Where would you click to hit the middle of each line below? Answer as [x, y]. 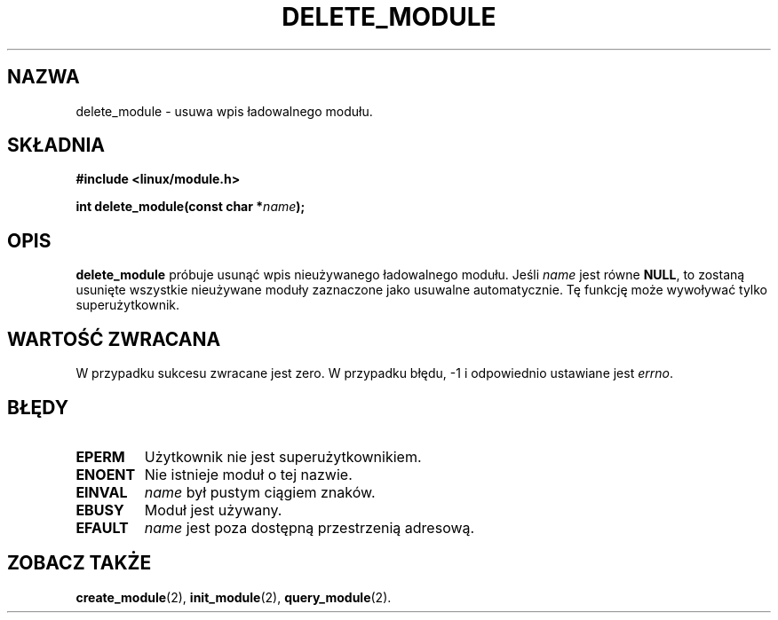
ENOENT [106, 474]
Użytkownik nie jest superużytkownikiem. [283, 456]
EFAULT [102, 527]
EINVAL [102, 492]
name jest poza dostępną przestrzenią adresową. [310, 527]
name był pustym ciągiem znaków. [260, 492]
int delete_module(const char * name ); [191, 207]
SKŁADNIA [56, 145]
